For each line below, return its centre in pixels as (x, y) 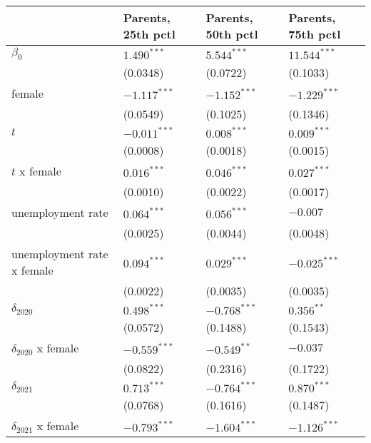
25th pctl (149, 34)
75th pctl (315, 34)
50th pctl (232, 34)
